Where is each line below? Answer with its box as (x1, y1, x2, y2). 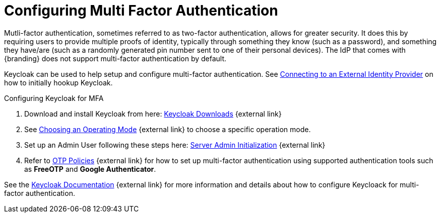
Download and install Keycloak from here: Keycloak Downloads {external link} (24, 109, 282, 118)
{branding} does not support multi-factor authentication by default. (4, 54, 227, 63)
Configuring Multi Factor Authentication (4, 2, 278, 19)
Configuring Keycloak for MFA (4, 93, 104, 102)
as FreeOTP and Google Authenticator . (24, 164, 156, 173)
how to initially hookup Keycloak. (4, 78, 113, 87)
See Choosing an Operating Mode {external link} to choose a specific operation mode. (24, 125, 311, 134)
